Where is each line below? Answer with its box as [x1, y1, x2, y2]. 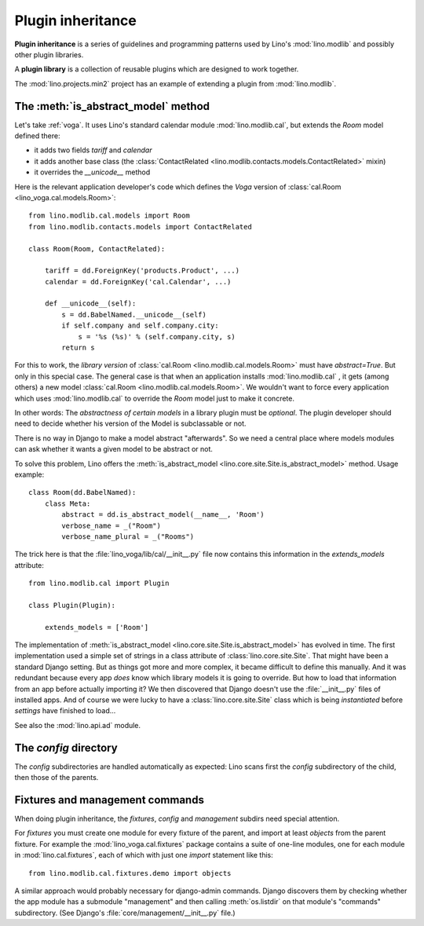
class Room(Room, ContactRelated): [28, 244, 166, 253]
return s [61, 343, 95, 353]
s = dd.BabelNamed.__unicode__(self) [61, 310, 207, 319]
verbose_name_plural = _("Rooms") [61, 532, 195, 541]
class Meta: [44, 499, 91, 508]
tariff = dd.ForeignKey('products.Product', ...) [44, 266, 239, 275]
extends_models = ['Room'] [44, 623, 149, 631]
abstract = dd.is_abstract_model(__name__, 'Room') [61, 511, 265, 519]
